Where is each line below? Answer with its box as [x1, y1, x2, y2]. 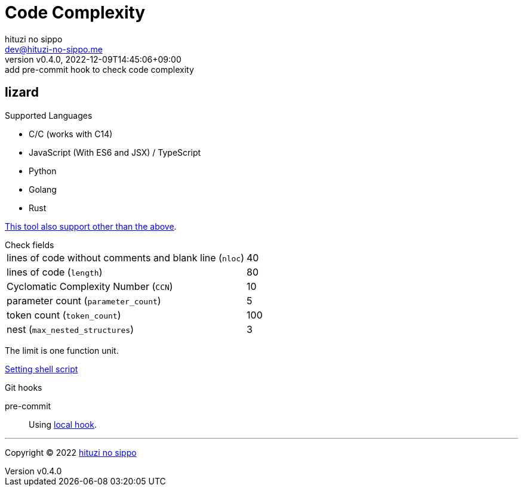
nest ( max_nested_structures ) [7, 323, 134, 335]
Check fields [5, 239, 54, 250]
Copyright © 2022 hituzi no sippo [5, 447, 137, 458]
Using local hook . [29, 419, 97, 430]
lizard [5, 85, 39, 100]
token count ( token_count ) [7, 308, 121, 321]
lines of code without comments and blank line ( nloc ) [7, 251, 245, 264]
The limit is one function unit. [5, 345, 119, 356]
